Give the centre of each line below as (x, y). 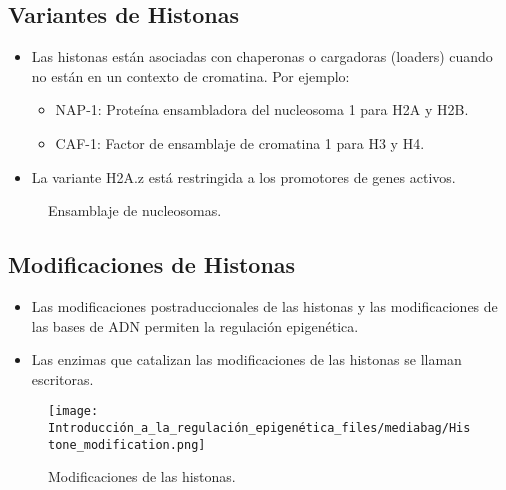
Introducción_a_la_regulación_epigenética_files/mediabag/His (259, 428)
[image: (73, 411)
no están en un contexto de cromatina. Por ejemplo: (190, 75)
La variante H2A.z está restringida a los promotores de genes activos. (243, 176)
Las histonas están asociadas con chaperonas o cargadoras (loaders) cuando (262, 56)
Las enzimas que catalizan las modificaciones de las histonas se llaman (246, 359)
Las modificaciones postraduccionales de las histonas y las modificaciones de (264, 305)
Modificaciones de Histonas (152, 264)
